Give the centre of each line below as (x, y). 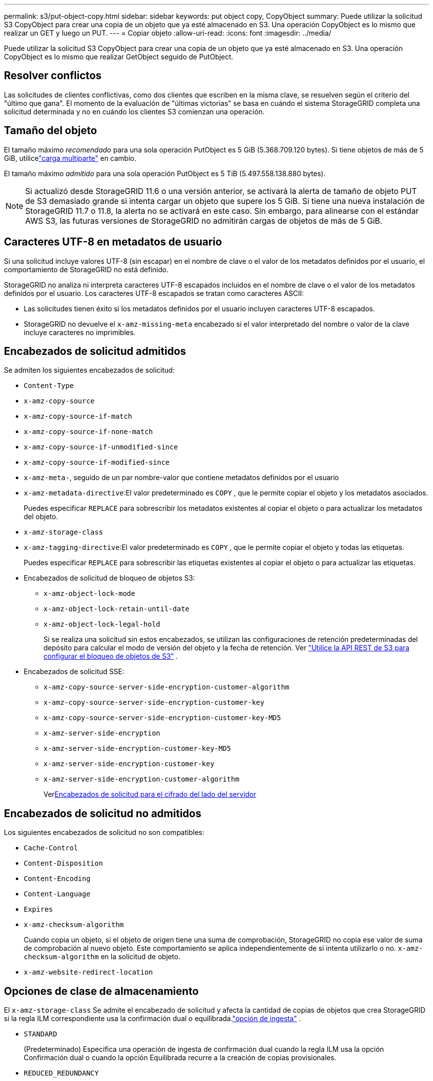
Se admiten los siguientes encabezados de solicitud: (89, 370)
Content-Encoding (57, 879)
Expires (39, 909)
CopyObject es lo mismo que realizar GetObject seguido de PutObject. (119, 57)
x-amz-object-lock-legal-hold (102, 624)
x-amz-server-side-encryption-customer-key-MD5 (137, 749)
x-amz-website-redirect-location (88, 972)
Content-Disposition (64, 863)
